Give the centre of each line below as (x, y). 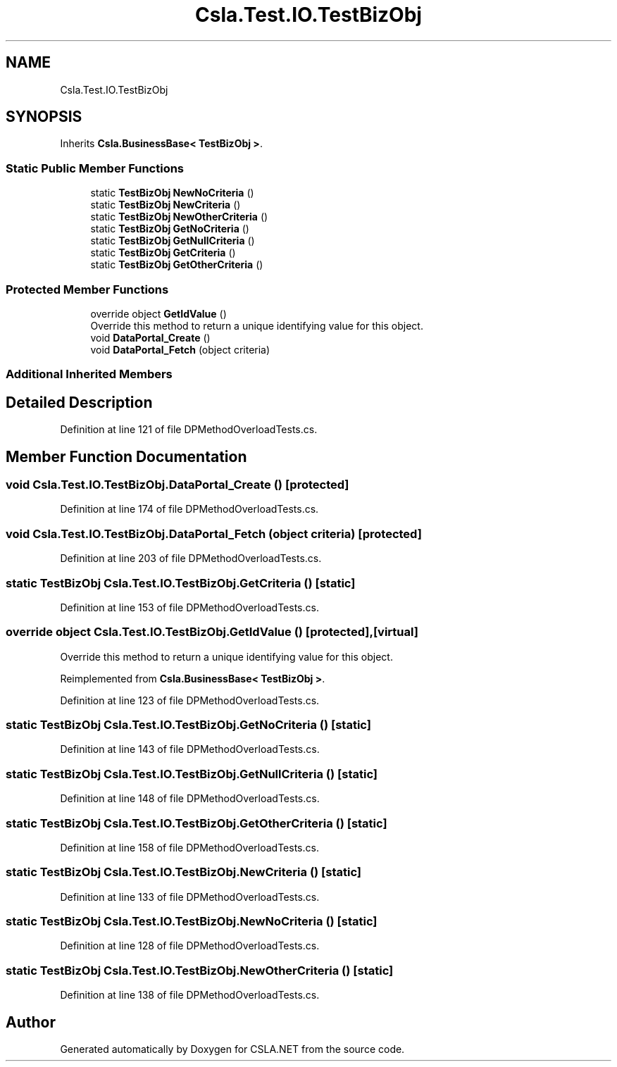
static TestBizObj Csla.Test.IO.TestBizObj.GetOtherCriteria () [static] (197, 823)
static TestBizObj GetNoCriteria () (170, 229)
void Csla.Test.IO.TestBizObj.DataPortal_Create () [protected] (177, 485)
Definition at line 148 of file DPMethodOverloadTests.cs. (190, 799)
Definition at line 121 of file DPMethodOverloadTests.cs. (189, 430)
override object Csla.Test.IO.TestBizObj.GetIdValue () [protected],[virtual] (212, 632)
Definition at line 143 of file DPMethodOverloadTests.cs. (190, 749)
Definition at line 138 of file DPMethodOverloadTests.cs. (190, 995)
